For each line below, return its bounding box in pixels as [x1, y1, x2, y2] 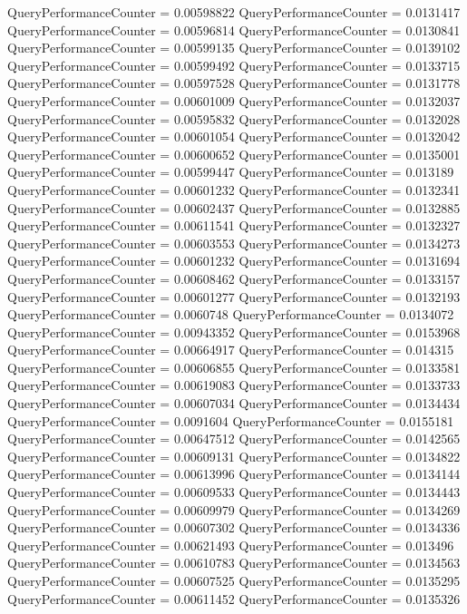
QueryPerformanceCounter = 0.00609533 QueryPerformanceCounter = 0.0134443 [7, 482, 461, 502]
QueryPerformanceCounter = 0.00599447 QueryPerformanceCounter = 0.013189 [7, 162, 454, 181]
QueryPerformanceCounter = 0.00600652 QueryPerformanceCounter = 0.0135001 [7, 144, 461, 163]
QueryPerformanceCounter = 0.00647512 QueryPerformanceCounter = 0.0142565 [7, 429, 461, 448]
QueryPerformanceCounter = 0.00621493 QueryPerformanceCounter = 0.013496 [7, 535, 454, 554]
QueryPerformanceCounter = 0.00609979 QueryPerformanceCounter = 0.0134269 [7, 500, 461, 519]
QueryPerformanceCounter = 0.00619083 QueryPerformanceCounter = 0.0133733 [7, 375, 461, 395]
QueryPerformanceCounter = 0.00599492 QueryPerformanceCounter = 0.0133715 [7, 55, 461, 74]
